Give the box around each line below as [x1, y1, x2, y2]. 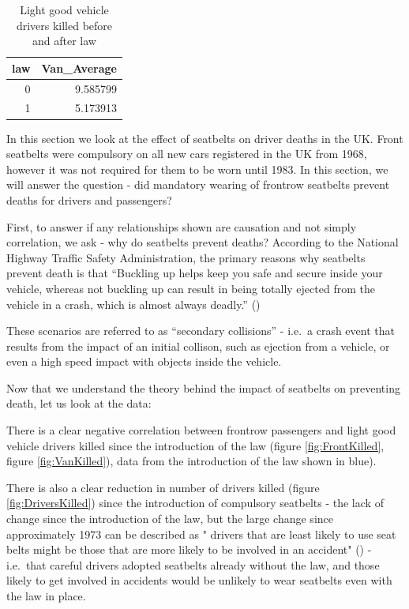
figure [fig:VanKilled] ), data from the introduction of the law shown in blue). [6, 453, 377, 469]
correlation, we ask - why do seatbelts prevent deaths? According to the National [6, 234, 399, 250]
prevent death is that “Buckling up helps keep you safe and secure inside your [6, 265, 383, 281]
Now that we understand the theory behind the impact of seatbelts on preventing [6, 379, 400, 396]
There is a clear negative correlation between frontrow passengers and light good [6, 422, 396, 438]
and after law [32, 32, 96, 49]
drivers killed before [16, 17, 113, 33]
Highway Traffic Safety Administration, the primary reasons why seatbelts [6, 249, 366, 265]
